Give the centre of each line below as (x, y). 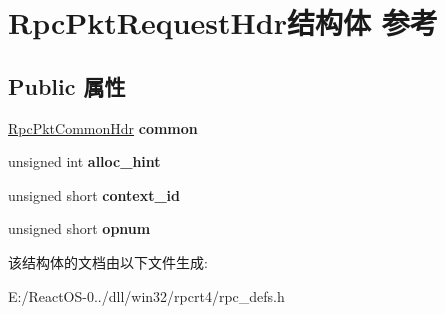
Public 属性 (67, 85)
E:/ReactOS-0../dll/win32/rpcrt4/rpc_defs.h (146, 295)
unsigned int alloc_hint (84, 161)
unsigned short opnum (79, 228)
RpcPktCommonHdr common (103, 127)
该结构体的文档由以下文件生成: (108, 261)
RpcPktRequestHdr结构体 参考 (223, 22)
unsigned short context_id (94, 194)
